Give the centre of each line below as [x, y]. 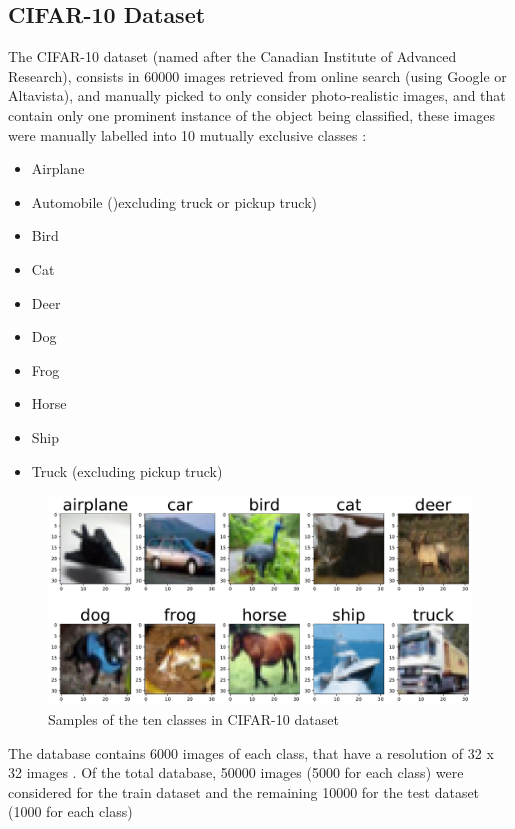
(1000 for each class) [70, 811]
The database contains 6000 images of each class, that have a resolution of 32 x [251, 752]
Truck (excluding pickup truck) [127, 470]
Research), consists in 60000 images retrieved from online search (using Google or [257, 75]
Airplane [58, 168]
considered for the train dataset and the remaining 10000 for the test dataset [244, 791]
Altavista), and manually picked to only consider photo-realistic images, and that [257, 95]
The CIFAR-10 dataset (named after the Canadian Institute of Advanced [232, 56]
